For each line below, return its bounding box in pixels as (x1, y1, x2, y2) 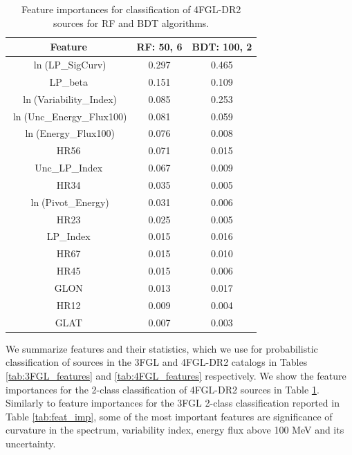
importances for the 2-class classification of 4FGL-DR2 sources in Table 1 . (6, 382, 319, 396)
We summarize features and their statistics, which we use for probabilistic (6, 341, 318, 355)
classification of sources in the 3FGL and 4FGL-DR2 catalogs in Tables (6, 355, 308, 369)
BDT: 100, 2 (192, 39, 252, 54)
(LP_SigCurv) (44, 57, 106, 72)
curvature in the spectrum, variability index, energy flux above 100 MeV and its (6, 423, 344, 437)
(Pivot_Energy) (41, 194, 109, 209)
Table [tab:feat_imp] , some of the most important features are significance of (6, 409, 333, 423)
